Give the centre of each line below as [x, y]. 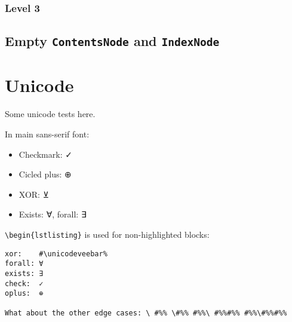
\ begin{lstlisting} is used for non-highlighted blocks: [107, 234]
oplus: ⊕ [24, 294]
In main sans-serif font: [47, 134]
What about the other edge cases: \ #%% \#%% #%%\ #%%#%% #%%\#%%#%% [146, 313]
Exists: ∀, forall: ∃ [53, 214]
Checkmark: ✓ [45, 154]
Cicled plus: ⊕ [45, 174]
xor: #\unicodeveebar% [56, 254]
